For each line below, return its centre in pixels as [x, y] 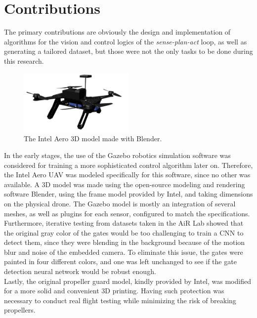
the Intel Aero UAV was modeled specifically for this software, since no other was [127, 175]
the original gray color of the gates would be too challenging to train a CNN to [124, 232]
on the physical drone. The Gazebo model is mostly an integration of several [120, 203]
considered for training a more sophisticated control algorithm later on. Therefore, [128, 165]
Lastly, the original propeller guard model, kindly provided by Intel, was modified [128, 281]
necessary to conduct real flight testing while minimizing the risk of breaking [120, 300]
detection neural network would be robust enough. [80, 271]
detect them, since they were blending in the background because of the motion [125, 242]
